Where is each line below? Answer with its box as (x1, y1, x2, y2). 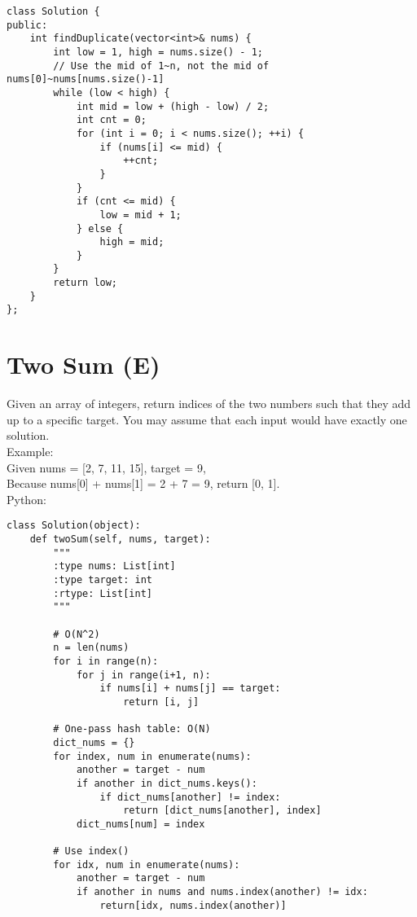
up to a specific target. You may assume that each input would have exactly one (7, 410, 407, 428)
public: (7, 19, 48, 31)
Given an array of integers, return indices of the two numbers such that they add (7, 395, 411, 412)
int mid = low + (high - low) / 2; (76, 100, 270, 112)
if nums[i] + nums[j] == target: (99, 682, 281, 695)
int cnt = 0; (76, 114, 147, 126)
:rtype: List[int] (53, 587, 152, 599)
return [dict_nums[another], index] (123, 805, 322, 817)
